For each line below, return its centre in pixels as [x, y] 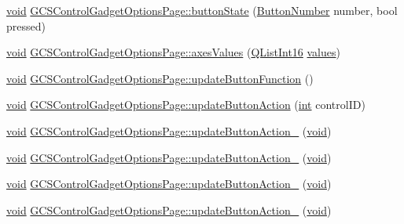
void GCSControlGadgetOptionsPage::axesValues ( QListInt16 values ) [173, 52]
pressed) [26, 25]
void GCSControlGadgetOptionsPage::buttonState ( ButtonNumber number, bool [202, 10]
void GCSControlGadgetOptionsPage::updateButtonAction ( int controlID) [186, 105]
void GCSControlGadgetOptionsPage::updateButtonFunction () [160, 78]
